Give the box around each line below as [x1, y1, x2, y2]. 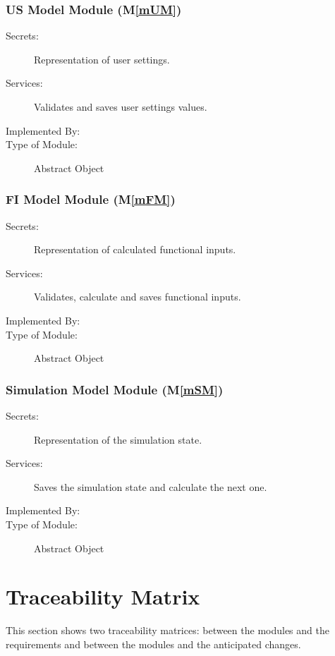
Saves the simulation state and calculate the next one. [34, 479, 267, 494]
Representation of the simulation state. [34, 432, 202, 447]
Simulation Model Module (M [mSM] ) [6, 380, 224, 398]
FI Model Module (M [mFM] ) [6, 190, 176, 208]
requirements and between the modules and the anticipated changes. [6, 636, 301, 651]
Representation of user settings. [34, 51, 170, 66]
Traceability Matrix [6, 582, 200, 611]
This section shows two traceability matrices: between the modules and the [6, 623, 329, 638]
